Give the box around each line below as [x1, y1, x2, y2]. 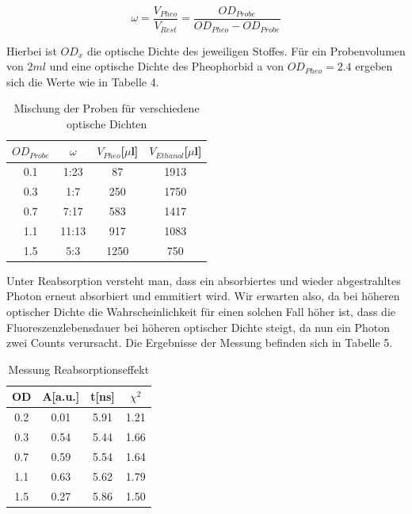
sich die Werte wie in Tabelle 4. [6, 73, 159, 89]
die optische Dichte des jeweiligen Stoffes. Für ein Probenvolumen [86, 42, 406, 59]
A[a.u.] [42, 388, 80, 405]
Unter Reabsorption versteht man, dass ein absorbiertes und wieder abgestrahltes [6, 272, 401, 288]
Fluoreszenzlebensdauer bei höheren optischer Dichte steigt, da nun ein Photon [6, 318, 391, 335]
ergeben [355, 58, 393, 74]
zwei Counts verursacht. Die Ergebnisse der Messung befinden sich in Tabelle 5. [6, 334, 393, 351]
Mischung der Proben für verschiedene [13, 100, 200, 116]
